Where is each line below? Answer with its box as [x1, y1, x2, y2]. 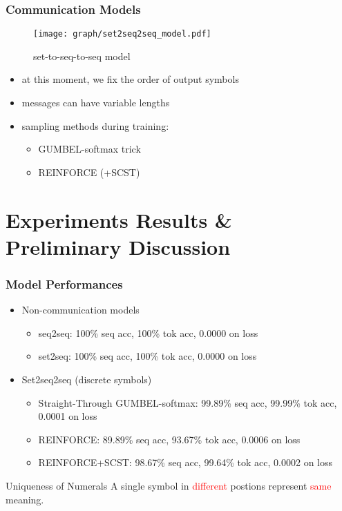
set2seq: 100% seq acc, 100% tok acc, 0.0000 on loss [38, 349, 257, 363]
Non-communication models [21, 302, 140, 317]
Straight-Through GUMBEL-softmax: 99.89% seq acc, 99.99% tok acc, [38, 395, 337, 409]
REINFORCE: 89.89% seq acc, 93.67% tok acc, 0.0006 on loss [38, 432, 301, 446]
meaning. [6, 492, 44, 506]
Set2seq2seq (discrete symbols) [21, 372, 152, 386]
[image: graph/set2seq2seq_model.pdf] [33, 29, 211, 39]
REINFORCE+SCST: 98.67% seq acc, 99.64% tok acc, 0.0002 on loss [38, 455, 333, 470]
